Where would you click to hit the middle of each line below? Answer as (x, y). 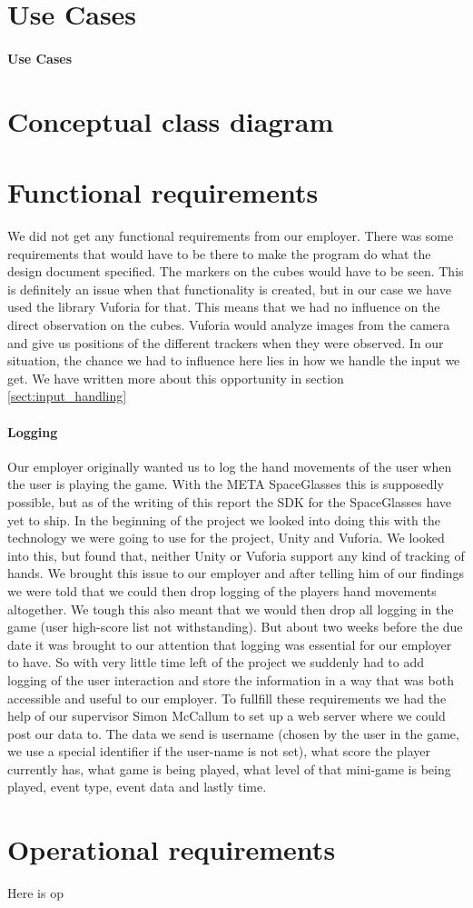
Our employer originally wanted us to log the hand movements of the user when (230, 466)
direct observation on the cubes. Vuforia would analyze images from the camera (229, 325)
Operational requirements (172, 849)
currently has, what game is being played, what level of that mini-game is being (229, 768)
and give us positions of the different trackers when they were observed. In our (226, 342)
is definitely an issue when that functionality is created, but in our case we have (229, 289)
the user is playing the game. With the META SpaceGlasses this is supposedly (226, 484)
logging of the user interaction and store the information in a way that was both (231, 679)
